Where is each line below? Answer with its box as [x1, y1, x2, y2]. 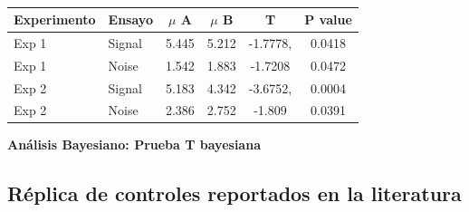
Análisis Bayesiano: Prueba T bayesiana [7, 135, 261, 154]
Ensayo [108, 10, 153, 28]
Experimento [14, 10, 96, 28]
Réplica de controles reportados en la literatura [7, 179, 462, 207]
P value [304, 10, 352, 28]
